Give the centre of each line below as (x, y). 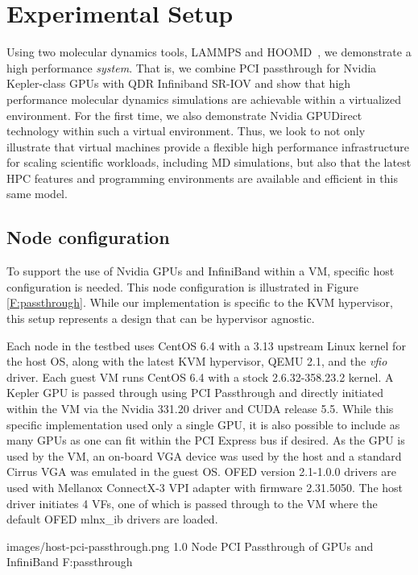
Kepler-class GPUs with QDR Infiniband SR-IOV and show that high (179, 83)
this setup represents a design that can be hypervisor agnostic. (161, 319)
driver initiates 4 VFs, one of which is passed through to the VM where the (192, 503)
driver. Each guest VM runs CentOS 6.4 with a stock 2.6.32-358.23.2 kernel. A (200, 376)
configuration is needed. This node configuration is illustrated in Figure (183, 286)
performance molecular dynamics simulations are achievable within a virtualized (204, 99)
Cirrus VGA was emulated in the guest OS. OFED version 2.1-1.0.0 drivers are (201, 472)
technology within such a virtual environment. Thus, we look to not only (186, 131)
